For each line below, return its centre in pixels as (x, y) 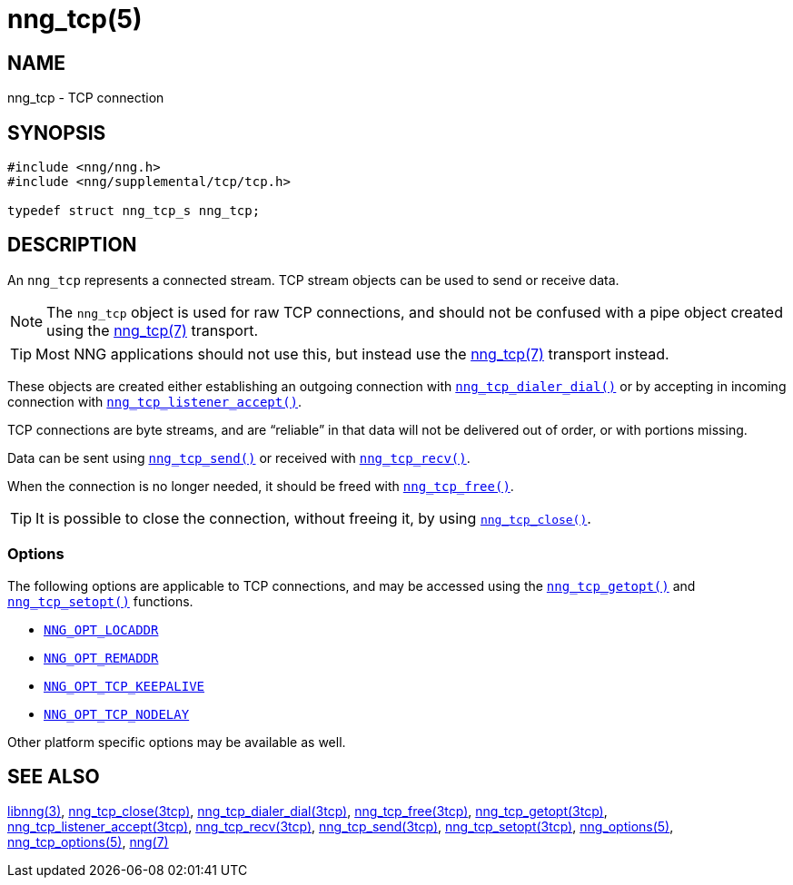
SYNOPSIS (57, 133)
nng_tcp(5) (75, 19)
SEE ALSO (54, 777)
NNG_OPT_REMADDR (101, 658)
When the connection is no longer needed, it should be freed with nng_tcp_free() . (261, 486)
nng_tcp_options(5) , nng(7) (88, 842)
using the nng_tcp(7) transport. (153, 330)
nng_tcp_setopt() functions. (100, 601)
